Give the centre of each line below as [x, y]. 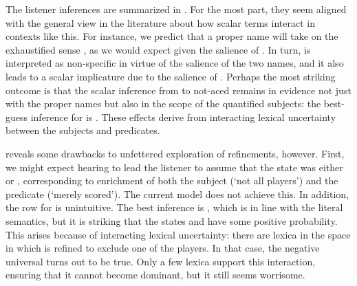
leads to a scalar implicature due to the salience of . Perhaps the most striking [171, 76]
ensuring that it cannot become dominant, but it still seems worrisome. [155, 275]
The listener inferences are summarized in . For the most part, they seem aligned [176, 9]
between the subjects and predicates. [83, 130]
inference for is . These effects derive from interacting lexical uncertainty [183, 117]
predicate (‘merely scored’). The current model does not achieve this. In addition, [177, 194]
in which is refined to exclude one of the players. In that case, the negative [163, 248]
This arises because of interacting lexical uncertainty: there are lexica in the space [178, 234]
